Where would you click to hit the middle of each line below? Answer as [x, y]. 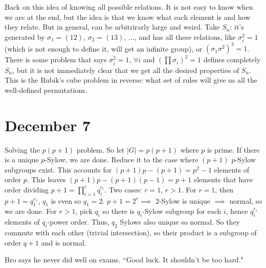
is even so [66, 200]
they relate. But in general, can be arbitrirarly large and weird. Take [112, 27]
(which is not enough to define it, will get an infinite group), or [104, 48]
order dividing [27, 189]
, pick [84, 211]
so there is [119, 211]
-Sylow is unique [184, 200]
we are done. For [31, 211]
